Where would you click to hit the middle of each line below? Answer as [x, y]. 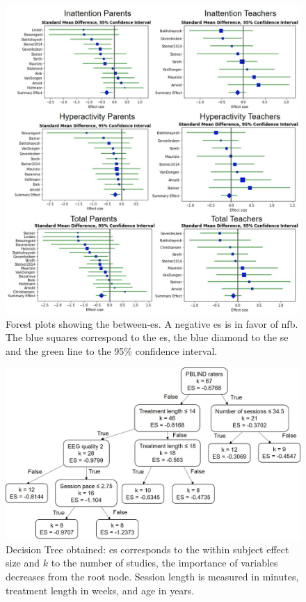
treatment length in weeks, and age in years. [100, 590]
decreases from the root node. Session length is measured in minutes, [152, 576]
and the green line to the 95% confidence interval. [112, 350]
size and [23, 563]
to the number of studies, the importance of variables [164, 563]
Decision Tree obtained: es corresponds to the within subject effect [147, 549]
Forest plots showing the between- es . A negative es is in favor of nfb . [152, 323]
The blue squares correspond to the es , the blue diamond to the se [147, 337]
